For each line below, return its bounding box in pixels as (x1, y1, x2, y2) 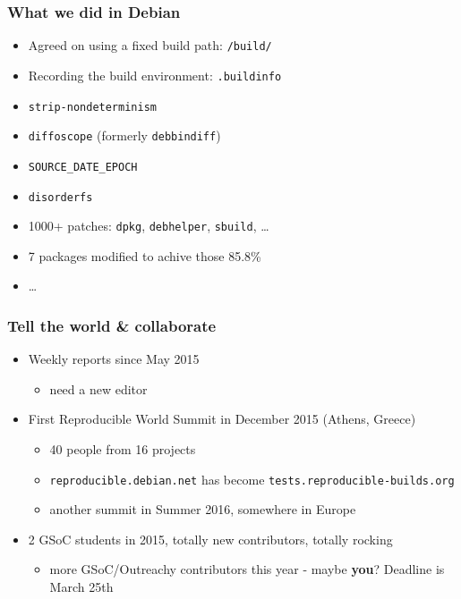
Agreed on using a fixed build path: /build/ (28, 36, 272, 55)
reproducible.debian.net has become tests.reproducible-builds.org (49, 469, 455, 488)
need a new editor (49, 379, 148, 398)
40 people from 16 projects (49, 440, 196, 458)
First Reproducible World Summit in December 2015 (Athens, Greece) (28, 409, 416, 428)
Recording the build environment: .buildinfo (28, 65, 282, 84)
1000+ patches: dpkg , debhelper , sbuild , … (28, 216, 269, 235)
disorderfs (28, 190, 93, 204)
